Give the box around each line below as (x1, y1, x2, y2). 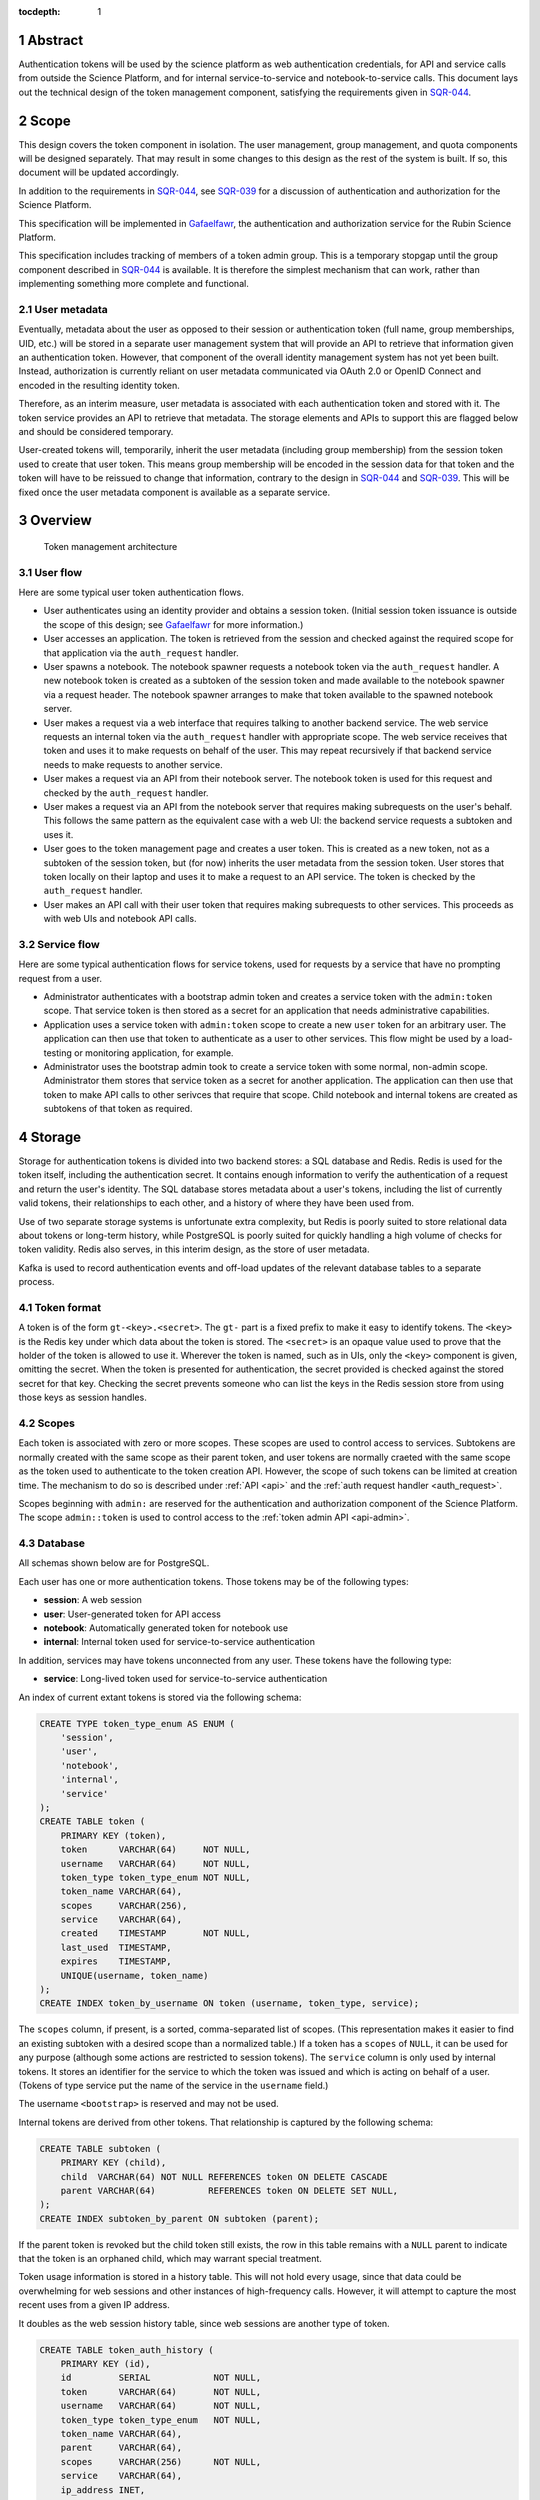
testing (43, 1046, 72, 1059)
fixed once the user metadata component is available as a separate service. (18, 486, 331, 498)
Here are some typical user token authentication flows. (18, 586, 245, 599)
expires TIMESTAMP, (60, 1956, 172, 1967)
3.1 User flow (18, 565, 83, 579)
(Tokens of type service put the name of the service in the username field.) (18, 2079, 329, 2091)
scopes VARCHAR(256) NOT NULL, (60, 2456, 262, 2467)
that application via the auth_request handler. (43, 646, 239, 659)
